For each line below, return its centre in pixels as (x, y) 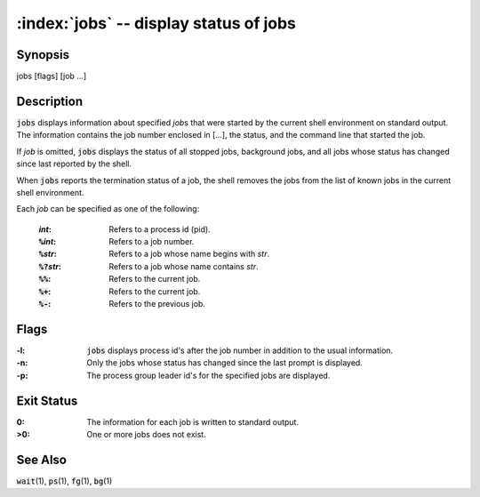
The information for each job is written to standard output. (193, 421)
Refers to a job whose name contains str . (184, 266)
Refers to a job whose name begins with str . (189, 254)
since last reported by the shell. (74, 164)
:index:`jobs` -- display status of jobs (156, 23)
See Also (41, 459)
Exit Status (47, 401)
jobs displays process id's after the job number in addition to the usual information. (240, 350)
